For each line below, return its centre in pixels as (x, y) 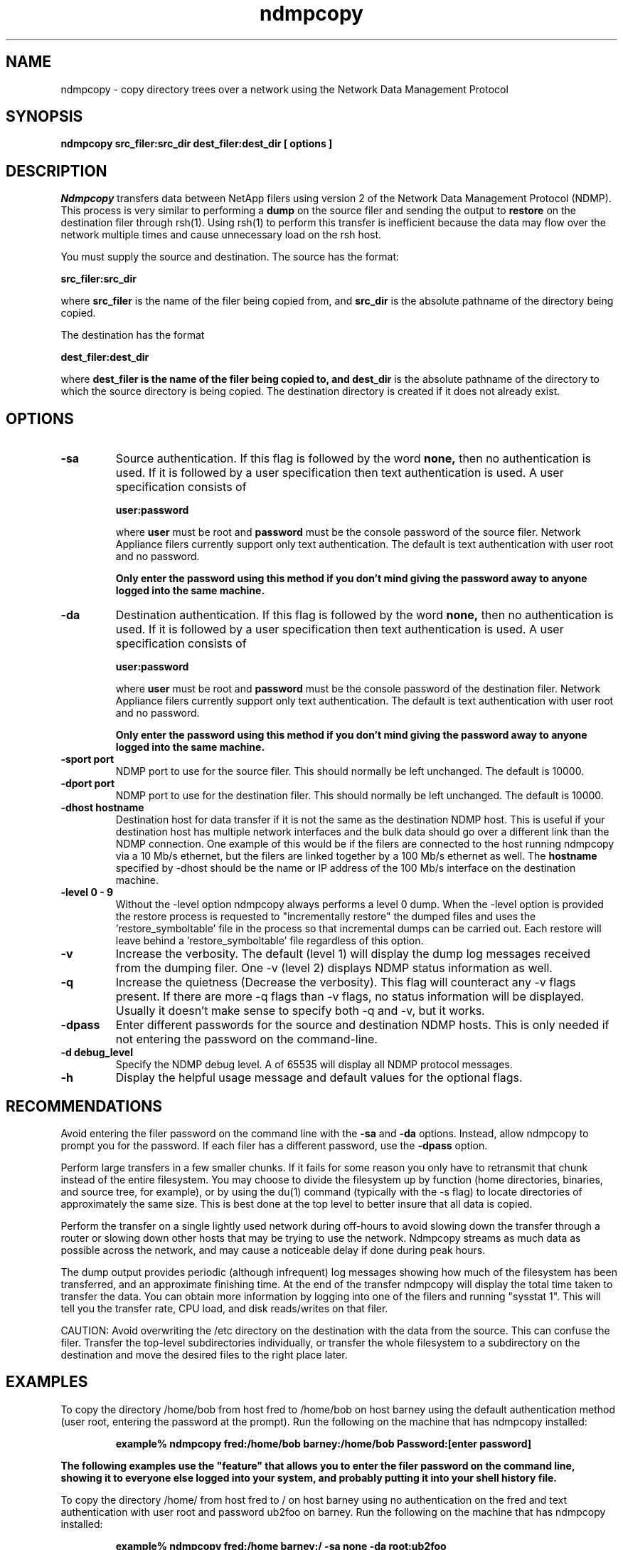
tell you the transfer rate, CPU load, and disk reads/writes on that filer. (224, 1308)
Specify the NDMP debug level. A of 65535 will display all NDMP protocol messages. (314, 1065)
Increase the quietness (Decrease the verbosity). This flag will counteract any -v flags (346, 982)
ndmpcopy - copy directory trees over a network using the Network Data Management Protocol (284, 89)
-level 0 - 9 (87, 892)
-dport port (88, 784)
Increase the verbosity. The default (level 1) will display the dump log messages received (353, 954)
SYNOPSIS (44, 117)
